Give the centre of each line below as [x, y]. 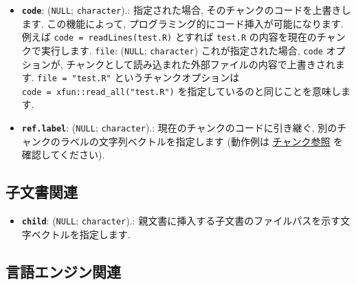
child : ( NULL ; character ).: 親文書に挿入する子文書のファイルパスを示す [181, 221]
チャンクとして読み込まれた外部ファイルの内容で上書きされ [201, 64]
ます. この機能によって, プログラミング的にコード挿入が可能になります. [182, 23]
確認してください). [63, 155]
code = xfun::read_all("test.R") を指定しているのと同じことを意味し [181, 91]
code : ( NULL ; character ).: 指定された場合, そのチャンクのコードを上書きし [186, 10]
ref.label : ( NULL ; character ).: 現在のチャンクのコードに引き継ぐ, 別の [179, 128]
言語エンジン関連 [63, 271]
